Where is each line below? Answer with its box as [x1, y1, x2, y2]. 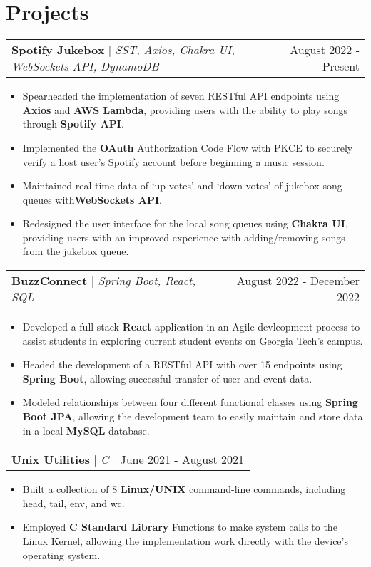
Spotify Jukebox [11, 41, 105, 58]
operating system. [22, 547, 101, 562]
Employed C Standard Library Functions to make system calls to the [22, 519, 337, 534]
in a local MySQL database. [22, 422, 150, 437]
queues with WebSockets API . [22, 192, 162, 207]
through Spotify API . [22, 116, 124, 131]
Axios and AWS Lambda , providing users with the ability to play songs [22, 102, 348, 117]
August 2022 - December [236, 272, 360, 289]
